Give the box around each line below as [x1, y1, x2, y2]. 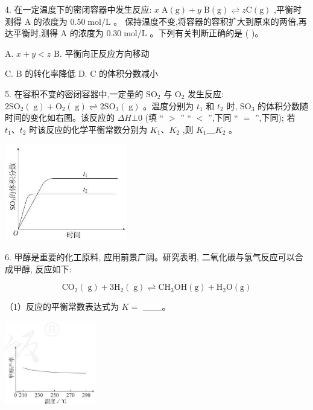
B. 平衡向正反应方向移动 [53, 46, 150, 59]
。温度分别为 [143, 99, 194, 112]
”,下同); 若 [255, 111, 296, 124]
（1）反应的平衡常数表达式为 [5, 300, 119, 313]
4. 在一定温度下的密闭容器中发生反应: [5, 3, 152, 15]
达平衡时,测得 [5, 27, 58, 39]
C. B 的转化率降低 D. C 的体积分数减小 [5, 67, 158, 80]
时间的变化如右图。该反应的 [5, 111, 115, 124]
